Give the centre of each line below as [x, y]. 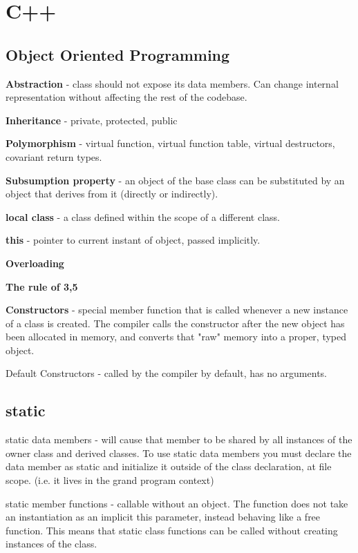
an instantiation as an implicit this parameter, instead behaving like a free [163, 517]
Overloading [35, 263]
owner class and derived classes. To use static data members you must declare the [179, 453]
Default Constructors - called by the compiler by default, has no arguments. [166, 373]
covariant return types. [54, 156]
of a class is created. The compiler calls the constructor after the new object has [175, 323]
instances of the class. [51, 544]
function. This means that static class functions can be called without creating [172, 530]
